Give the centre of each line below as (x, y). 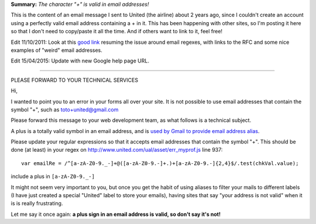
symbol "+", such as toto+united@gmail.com (65, 109)
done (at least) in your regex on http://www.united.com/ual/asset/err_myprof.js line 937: (117, 150)
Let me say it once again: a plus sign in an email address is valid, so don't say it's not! (116, 214)
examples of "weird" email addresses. (56, 50)
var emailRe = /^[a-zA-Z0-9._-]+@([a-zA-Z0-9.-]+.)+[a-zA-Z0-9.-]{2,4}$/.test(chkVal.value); (160, 163)
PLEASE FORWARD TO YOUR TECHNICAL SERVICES (75, 80)
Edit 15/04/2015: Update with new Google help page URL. (80, 61)
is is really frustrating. (37, 204)
